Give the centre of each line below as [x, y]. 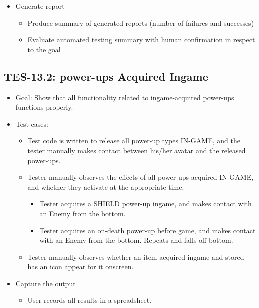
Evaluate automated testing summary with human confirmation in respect [141, 40]
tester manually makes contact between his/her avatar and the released [136, 150]
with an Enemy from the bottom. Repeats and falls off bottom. [136, 240]
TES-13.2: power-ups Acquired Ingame [106, 76]
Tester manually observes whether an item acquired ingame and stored [136, 256]
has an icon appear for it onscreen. [81, 266]
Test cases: [32, 124]
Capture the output [46, 283]
